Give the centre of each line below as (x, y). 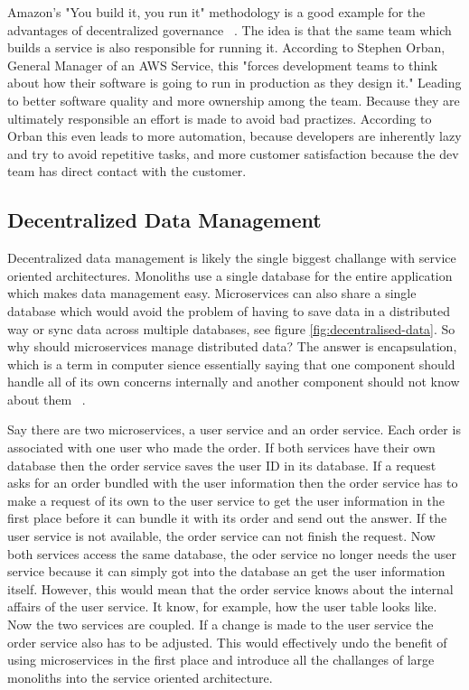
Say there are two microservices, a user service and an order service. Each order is (234, 429)
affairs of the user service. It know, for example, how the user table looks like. (222, 606)
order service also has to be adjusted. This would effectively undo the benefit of (227, 642)
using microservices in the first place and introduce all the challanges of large (221, 660)
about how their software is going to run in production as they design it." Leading (234, 83)
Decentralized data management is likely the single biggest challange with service (232, 258)
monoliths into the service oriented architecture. (140, 677)
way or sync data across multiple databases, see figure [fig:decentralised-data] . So (231, 328)
